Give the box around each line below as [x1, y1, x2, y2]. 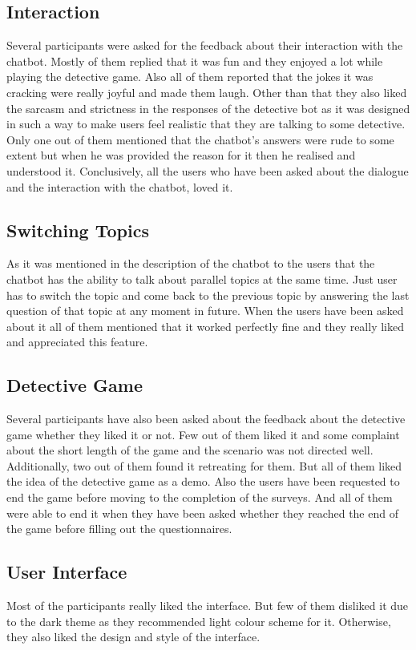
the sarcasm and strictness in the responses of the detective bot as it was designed [6, 99, 410, 116]
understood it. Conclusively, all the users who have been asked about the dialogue [6, 162, 409, 179]
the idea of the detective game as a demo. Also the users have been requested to [6, 473, 400, 490]
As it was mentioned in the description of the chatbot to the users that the [6, 255, 375, 272]
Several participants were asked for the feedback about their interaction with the [6, 37, 403, 54]
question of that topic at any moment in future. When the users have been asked [6, 302, 404, 319]
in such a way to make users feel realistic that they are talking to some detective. [6, 115, 406, 132]
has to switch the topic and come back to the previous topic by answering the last [6, 286, 410, 303]
